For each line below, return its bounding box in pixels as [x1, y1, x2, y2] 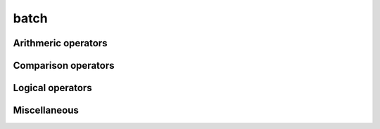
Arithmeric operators [13, 37, 108, 49]
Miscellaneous [13, 104, 79, 116]
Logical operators [13, 82, 92, 94]
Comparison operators [13, 60, 115, 72]
